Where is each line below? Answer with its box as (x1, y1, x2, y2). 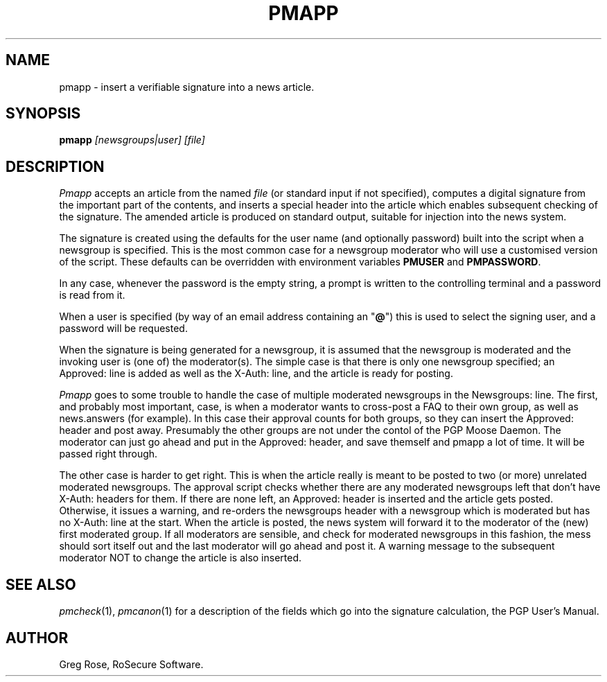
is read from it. (59, 289, 125, 301)
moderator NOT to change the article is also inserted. (59, 552, 302, 564)
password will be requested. (59, 322, 188, 335)
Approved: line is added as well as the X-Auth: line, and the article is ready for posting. (59, 367, 453, 380)
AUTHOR (6, 629, 69, 647)
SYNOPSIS (6, 105, 81, 123)
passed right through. (59, 448, 158, 460)
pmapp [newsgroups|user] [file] (59, 134, 205, 146)
